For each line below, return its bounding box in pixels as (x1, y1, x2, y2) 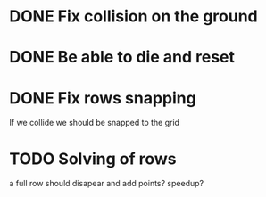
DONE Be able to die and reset (9, 47, 235, 68)
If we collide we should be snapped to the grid (9, 118, 180, 128)
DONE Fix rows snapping (9, 87, 196, 108)
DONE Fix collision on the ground (9, 6, 258, 27)
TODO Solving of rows (9, 149, 177, 168)
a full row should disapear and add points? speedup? (9, 178, 204, 189)
